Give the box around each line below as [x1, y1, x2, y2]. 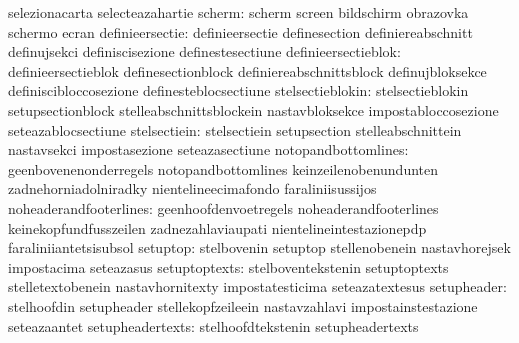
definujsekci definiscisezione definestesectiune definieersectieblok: [8, 41, 401, 62]
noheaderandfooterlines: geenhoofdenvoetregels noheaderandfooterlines [8, 197, 439, 218]
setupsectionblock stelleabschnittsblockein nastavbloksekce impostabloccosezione [8, 99, 499, 120]
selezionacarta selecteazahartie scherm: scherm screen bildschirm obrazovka [8, 2, 469, 22]
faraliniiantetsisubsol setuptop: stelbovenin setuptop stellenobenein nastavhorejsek [8, 237, 511, 258]
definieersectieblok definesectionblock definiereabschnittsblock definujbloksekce [8, 60, 487, 81]
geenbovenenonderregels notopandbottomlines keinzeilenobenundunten [8, 158, 439, 179]
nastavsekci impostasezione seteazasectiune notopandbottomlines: [8, 139, 409, 160]
